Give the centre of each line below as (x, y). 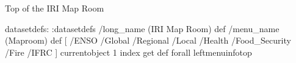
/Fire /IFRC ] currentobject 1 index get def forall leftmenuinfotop (128, 52)
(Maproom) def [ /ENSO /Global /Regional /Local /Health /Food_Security (148, 40)
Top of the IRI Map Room (55, 8)
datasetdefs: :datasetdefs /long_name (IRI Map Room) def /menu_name (142, 28)
